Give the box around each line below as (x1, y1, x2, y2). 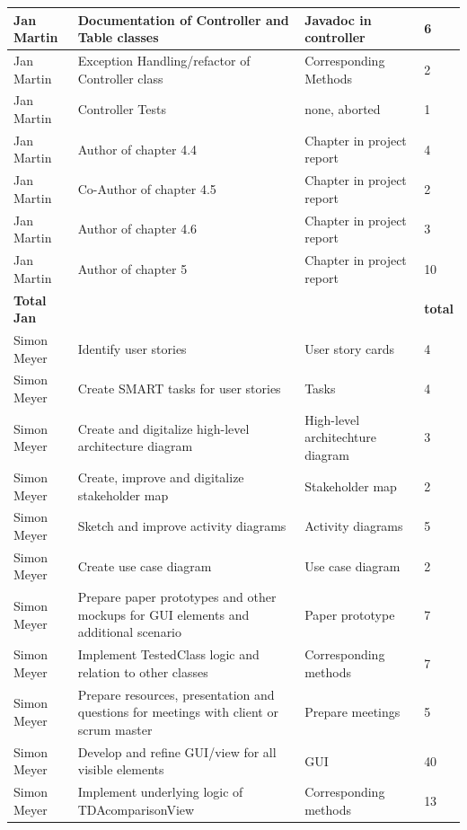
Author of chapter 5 (77, 259, 188, 278)
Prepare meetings (304, 702, 401, 721)
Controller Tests (77, 100, 166, 119)
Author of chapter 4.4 (77, 139, 198, 158)
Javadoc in (304, 10, 372, 29)
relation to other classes (77, 662, 208, 681)
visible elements (77, 760, 164, 779)
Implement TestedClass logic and (77, 645, 260, 664)
